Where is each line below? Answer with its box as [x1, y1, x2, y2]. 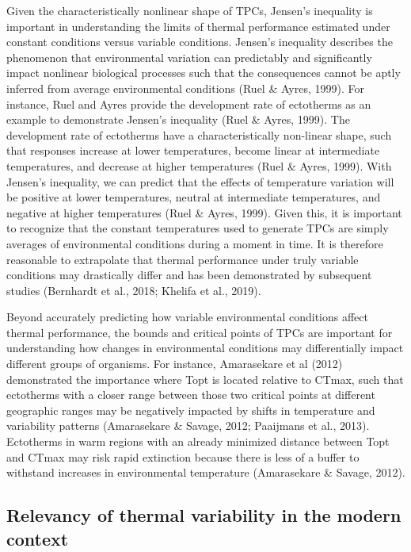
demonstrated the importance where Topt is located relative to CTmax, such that [6, 370, 404, 387]
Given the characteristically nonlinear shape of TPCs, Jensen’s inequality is [6, 2, 373, 18]
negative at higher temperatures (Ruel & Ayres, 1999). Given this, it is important [6, 204, 402, 220]
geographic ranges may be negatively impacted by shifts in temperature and [6, 401, 375, 418]
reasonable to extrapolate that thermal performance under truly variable [6, 251, 359, 267]
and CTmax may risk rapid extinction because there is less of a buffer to [6, 448, 360, 465]
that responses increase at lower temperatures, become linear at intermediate [6, 142, 380, 159]
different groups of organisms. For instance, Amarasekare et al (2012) [6, 355, 343, 372]
